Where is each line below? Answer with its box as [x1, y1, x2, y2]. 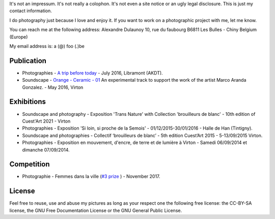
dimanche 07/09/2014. [22, 147, 70, 153]
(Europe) [9, 34, 28, 40]
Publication [9, 56, 47, 65]
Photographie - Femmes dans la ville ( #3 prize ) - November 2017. [22, 174, 160, 180]
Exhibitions [9, 98, 46, 106]
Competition [9, 160, 50, 168]
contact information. [9, 8, 52, 14]
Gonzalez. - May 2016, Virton [22, 84, 84, 90]
